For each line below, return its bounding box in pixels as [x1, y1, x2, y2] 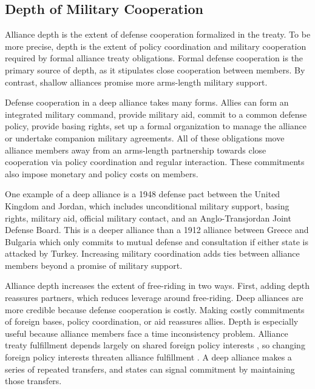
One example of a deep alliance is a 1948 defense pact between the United [5, 188, 280, 200]
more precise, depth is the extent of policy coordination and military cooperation [5, 39, 307, 52]
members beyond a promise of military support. [5, 259, 183, 271]
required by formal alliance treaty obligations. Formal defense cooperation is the [5, 52, 303, 64]
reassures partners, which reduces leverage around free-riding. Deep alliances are [5, 291, 303, 304]
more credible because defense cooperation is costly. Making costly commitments [5, 303, 305, 316]
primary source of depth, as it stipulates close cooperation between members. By [5, 63, 305, 76]
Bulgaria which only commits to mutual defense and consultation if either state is [5, 235, 308, 248]
